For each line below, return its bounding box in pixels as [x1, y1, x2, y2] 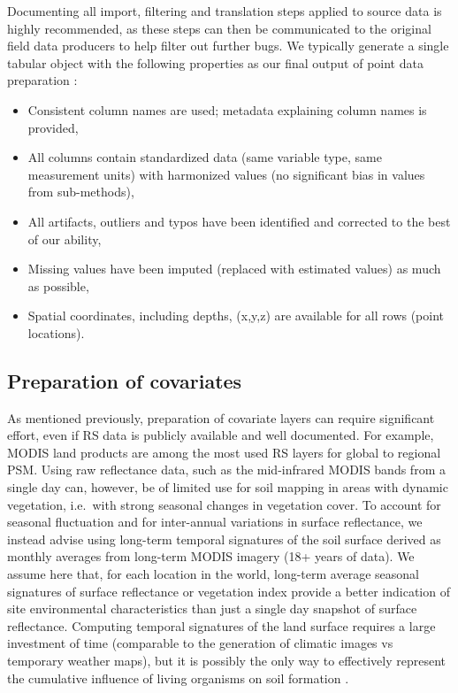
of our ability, [27, 229, 102, 248]
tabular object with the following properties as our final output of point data [7, 53, 424, 72]
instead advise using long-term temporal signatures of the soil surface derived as [7, 529, 441, 548]
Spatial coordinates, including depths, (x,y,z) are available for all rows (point [27, 306, 445, 325]
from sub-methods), [27, 182, 134, 201]
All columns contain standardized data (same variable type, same [27, 148, 382, 166]
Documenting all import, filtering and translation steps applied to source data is [7, 2, 442, 19]
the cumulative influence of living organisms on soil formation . [7, 668, 349, 687]
